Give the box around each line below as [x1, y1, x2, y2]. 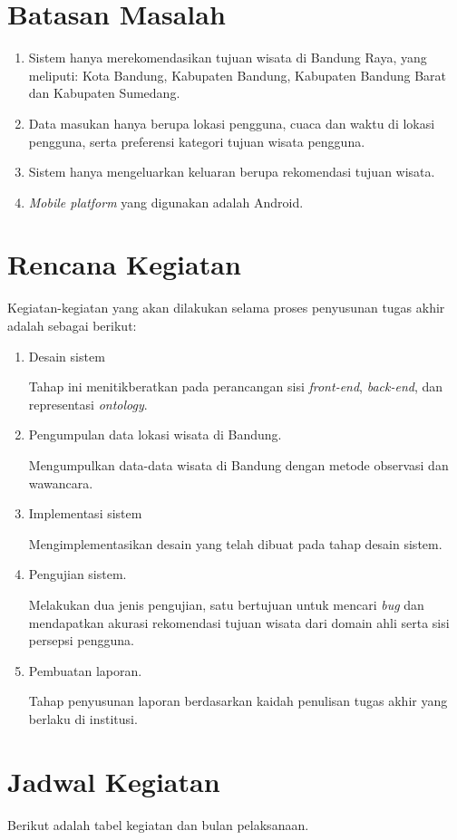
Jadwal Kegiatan [7, 762, 220, 799]
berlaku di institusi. [28, 709, 138, 728]
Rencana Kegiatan [7, 246, 241, 283]
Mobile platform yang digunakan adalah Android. [28, 192, 304, 211]
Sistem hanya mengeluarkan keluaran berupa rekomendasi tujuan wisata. [28, 162, 435, 181]
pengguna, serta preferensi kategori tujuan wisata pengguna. [28, 131, 365, 150]
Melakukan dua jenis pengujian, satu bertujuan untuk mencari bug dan [28, 594, 424, 613]
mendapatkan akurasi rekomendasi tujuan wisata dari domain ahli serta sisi [28, 613, 450, 632]
